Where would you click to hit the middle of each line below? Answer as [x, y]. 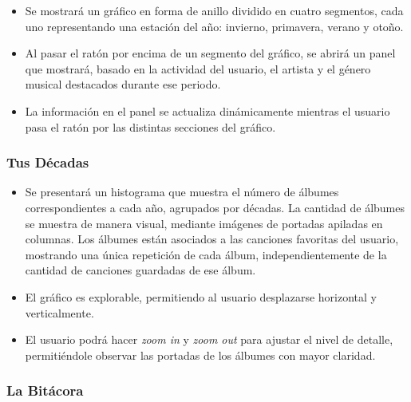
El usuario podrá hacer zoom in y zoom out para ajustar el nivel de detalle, [209, 339]
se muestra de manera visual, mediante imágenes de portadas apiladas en [204, 223]
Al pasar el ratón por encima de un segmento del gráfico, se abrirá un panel [210, 53]
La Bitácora [45, 390]
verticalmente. [59, 312]
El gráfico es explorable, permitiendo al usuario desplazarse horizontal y [201, 296]
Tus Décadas [48, 162]
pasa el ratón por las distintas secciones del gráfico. [150, 126]
